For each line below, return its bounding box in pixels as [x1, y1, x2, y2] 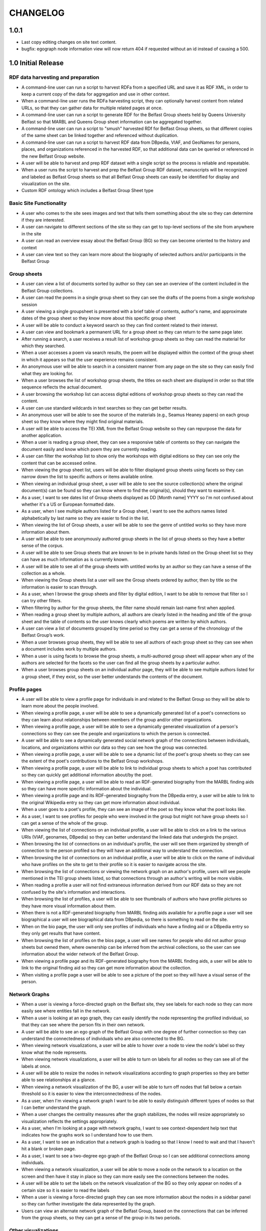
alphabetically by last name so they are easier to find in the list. [21, 515, 150, 521]
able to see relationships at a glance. [21, 1077, 96, 1083]
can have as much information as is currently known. [21, 556, 129, 562]
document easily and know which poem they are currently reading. [21, 446, 158, 452]
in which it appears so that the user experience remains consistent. [21, 356, 158, 362]
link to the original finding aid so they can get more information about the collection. [21, 965, 192, 971]
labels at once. [21, 1063, 51, 1069]
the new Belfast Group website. [21, 153, 86, 159]
